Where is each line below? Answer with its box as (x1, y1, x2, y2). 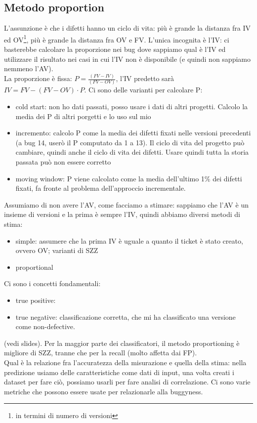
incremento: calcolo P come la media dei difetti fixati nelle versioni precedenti (15, 127, 251, 138)
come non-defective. (15, 321, 75, 332)
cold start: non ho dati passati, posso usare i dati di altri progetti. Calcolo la (15, 101, 248, 112)
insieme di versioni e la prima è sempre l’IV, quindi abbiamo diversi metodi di (4, 209, 241, 219)
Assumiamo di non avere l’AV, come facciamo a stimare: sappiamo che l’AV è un (4, 199, 249, 210)
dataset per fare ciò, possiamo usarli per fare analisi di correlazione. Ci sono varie (4, 377, 251, 387)
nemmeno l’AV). (4, 63, 53, 74)
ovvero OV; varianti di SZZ (15, 245, 98, 255)
